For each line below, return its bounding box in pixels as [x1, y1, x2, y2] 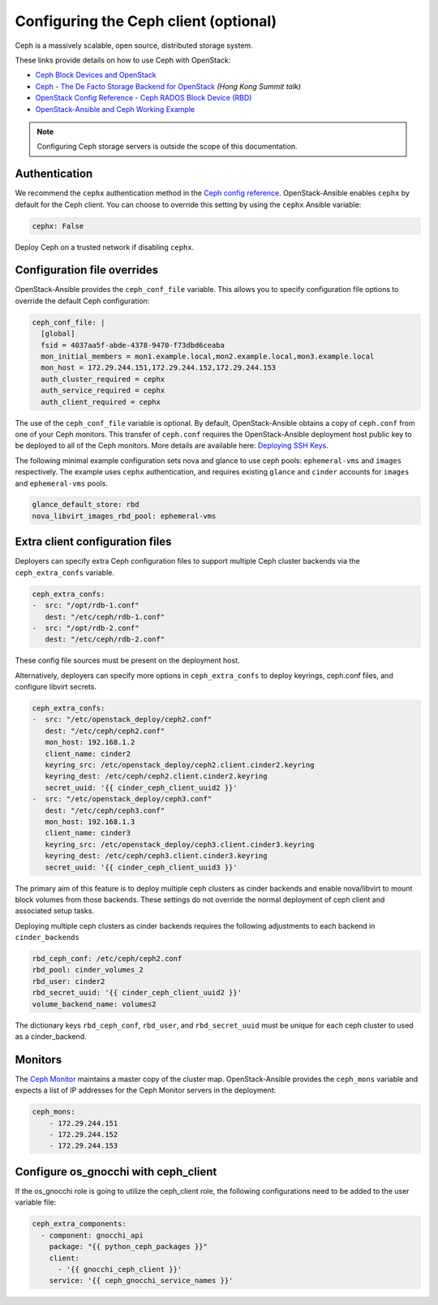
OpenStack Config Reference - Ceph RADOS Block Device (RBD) [35, 93, 252, 103]
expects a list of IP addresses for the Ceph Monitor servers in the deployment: [15, 1085, 277, 1095]
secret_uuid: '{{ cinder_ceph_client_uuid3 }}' [45, 862, 238, 872]
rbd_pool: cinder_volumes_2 [32, 965, 144, 975]
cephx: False [32, 221, 84, 230]
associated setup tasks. [15, 906, 95, 916]
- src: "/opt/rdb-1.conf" [32, 601, 140, 610]
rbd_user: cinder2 [32, 977, 105, 985]
